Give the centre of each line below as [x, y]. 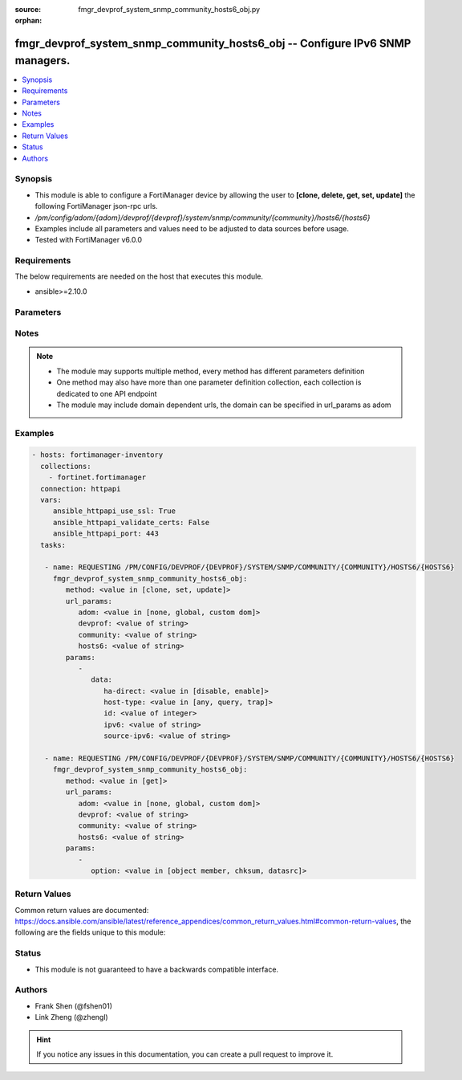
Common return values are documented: [82, 910]
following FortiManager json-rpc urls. [96, 206]
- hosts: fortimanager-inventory [97, 455]
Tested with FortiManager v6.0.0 [89, 240]
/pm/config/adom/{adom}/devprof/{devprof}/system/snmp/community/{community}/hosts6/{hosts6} [203, 218]
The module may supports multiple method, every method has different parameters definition [211, 371]
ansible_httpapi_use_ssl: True [114, 511]
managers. [43, 60]
